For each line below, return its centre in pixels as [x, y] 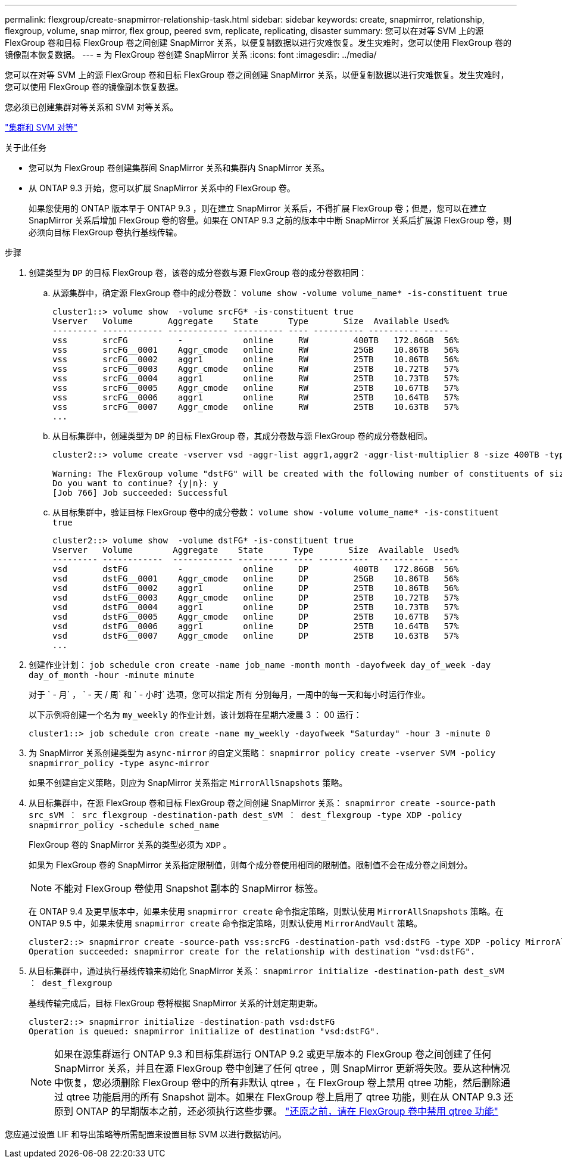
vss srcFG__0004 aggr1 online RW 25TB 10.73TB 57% [256, 378]
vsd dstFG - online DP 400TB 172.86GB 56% [256, 569]
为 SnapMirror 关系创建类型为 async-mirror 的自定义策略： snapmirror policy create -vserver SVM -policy [262, 753]
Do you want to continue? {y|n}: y [135, 483]
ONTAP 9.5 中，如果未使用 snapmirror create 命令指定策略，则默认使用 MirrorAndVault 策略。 [226, 923]
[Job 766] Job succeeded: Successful [140, 493]
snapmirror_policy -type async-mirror [119, 763]
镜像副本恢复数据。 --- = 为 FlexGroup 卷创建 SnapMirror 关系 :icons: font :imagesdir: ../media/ [191, 55]
